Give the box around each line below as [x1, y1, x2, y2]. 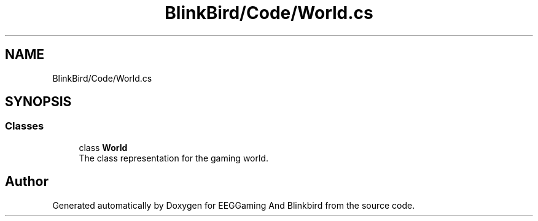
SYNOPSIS [5, 94, 72, 110]
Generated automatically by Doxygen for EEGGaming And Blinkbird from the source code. [52, 200, 415, 211]
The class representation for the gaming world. [79, 152, 268, 163]
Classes [5, 120, 44, 133]
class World [79, 142, 128, 153]
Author [5, 174, 49, 190]
